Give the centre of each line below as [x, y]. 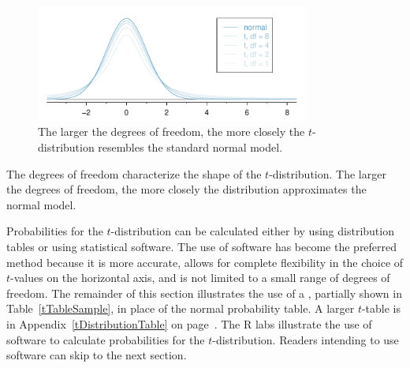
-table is [381, 308]
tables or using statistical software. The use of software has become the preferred [202, 246]
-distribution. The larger [328, 173]
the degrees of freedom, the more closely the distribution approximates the [186, 189]
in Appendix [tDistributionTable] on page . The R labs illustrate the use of [189, 323]
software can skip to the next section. [97, 355]
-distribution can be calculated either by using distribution [252, 231]
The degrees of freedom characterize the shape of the [134, 173]
